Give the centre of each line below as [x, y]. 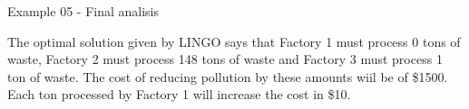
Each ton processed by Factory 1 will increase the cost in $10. [179, 94]
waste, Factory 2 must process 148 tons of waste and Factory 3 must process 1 [225, 59]
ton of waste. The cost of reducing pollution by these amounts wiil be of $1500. [228, 76]
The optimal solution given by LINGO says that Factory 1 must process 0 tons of [234, 41]
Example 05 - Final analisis [83, 11]
